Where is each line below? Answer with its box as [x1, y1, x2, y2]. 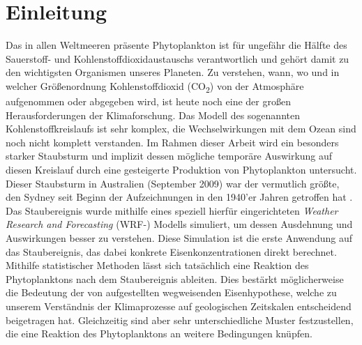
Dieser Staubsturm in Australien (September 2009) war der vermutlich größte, [6, 176, 340, 190]
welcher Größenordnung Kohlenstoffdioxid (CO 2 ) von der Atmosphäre [6, 78, 304, 95]
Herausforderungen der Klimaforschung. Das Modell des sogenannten [6, 107, 300, 122]
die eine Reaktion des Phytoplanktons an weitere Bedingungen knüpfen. [6, 326, 312, 341]
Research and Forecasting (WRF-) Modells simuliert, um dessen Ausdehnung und [6, 217, 353, 231]
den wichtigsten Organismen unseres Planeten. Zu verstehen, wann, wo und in [6, 65, 340, 79]
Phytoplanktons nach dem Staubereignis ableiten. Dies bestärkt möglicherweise [6, 271, 344, 286]
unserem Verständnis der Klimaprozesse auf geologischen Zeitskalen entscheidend [6, 298, 352, 313]
